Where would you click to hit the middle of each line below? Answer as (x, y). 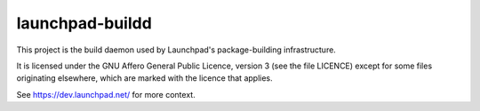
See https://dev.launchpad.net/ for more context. (106, 94)
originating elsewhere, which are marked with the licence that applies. (144, 78)
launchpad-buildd (84, 23)
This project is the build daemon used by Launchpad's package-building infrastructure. (176, 50)
